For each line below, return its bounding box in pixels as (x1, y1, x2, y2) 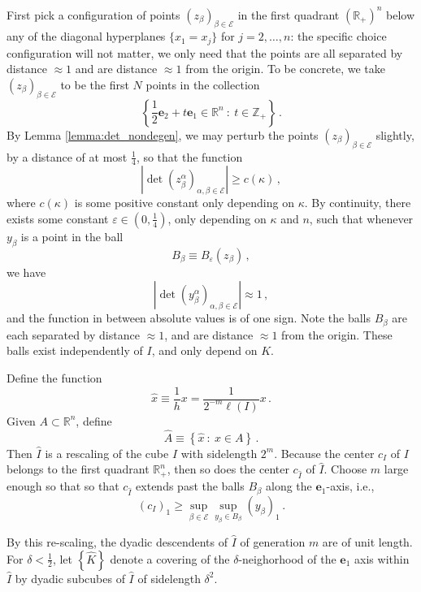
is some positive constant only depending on (74, 194, 294, 211)
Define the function (7, 369, 102, 386)
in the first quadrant (237, 6, 340, 23)
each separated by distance (7, 326, 140, 343)
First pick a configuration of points (7, 6, 180, 23)
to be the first (60, 76, 129, 93)
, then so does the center (167, 460, 289, 477)
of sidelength (137, 569, 201, 586)
